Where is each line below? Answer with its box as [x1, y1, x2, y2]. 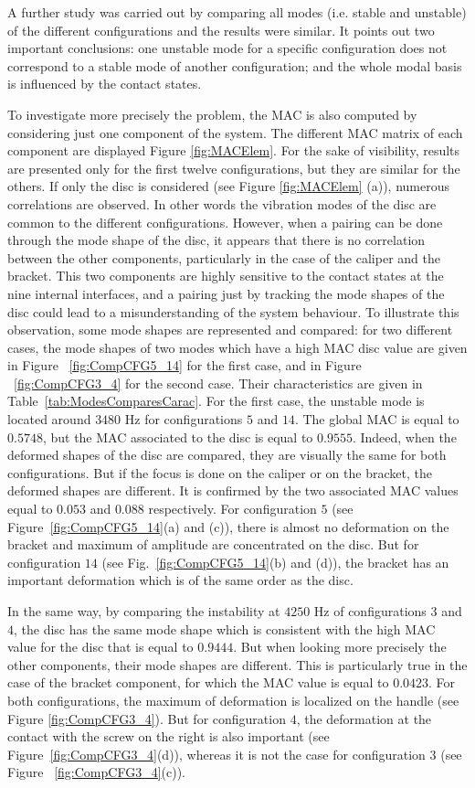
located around [7, 410, 91, 429]
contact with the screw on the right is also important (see [7, 727, 330, 746]
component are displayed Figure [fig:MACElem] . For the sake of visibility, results [7, 141, 460, 160]
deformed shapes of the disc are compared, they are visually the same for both [7, 445, 447, 464]
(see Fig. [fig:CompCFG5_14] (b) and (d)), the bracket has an [101, 552, 449, 571]
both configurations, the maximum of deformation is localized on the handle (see [7, 690, 459, 709]
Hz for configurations [124, 410, 243, 429]
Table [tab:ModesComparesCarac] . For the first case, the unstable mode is [7, 391, 425, 410]
